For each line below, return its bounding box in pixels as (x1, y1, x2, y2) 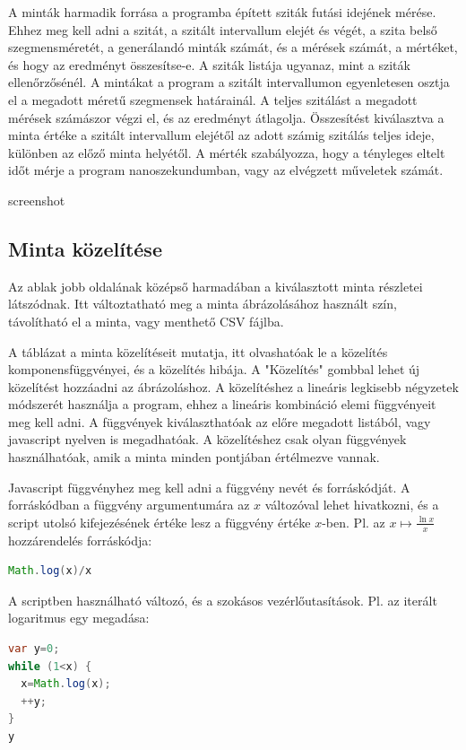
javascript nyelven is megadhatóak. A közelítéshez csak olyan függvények (8, 430, 407, 449)
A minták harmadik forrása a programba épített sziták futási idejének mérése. (8, 3, 436, 21)
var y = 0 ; (8, 642, 60, 656)
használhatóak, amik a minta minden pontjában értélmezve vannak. (8, 448, 380, 467)
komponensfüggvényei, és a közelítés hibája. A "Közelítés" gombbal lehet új (8, 360, 420, 379)
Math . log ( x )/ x (8, 564, 92, 578)
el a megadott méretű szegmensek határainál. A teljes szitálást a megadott (8, 90, 418, 109)
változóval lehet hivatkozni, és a (264, 495, 439, 514)
